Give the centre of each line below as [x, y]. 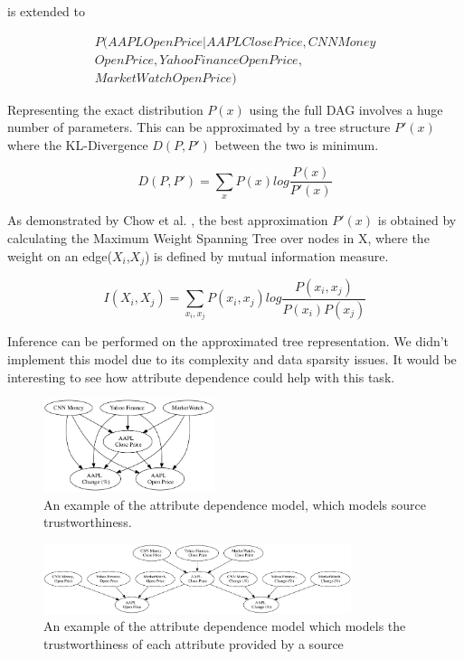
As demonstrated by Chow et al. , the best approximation [168, 220]
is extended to [47, 11]
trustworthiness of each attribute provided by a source [194, 643]
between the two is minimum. [297, 144]
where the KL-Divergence [78, 144]
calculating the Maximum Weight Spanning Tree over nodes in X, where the [218, 237]
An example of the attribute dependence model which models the [225, 626]
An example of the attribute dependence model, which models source [235, 504]
